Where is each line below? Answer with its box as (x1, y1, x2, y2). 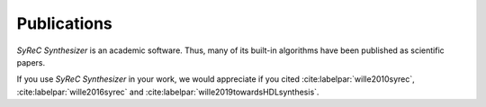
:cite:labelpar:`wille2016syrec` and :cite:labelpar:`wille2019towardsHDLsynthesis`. (16, 86, 319, 97)
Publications (16, 13, 112, 33)
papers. (16, 57, 45, 67)
